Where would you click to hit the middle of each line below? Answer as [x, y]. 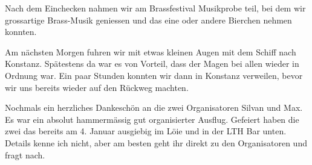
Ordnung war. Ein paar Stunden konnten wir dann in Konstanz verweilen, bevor [154, 75]
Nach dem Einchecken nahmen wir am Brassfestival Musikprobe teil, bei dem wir [155, 8]
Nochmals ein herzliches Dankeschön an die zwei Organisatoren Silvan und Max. [154, 107]
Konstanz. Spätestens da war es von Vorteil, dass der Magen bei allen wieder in [152, 64]
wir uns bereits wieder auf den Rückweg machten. [97, 87]
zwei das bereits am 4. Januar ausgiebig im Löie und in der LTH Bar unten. [146, 131]
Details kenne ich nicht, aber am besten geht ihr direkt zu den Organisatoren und [156, 142]
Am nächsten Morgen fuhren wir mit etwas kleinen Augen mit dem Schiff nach [151, 51]
